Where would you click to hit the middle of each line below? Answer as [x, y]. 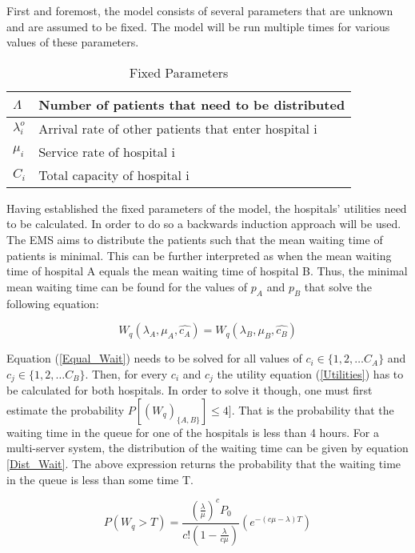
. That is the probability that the [313, 409]
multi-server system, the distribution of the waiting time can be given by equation [207, 448]
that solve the [338, 286]
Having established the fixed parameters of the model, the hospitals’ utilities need [207, 208]
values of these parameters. [73, 42]
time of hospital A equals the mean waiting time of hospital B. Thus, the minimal [207, 271]
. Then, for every [126, 373]
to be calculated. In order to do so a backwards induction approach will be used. [204, 224]
